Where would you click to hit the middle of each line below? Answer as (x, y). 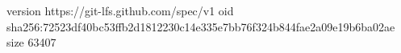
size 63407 (31, 42)
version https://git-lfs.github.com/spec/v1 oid (120, 10)
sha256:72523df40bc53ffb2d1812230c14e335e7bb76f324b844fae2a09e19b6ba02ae (201, 26)
